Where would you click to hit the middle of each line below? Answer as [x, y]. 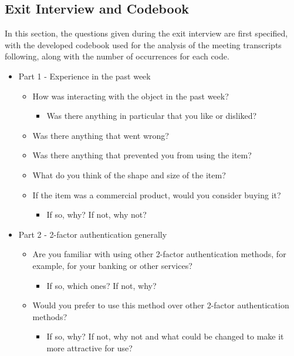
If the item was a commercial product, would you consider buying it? [157, 194]
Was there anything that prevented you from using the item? [142, 155]
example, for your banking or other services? [112, 265]
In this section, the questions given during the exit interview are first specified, [146, 33]
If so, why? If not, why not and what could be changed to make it [165, 336]
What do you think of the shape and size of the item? [129, 174]
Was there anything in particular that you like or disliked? [152, 116]
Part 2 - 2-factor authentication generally [93, 234]
